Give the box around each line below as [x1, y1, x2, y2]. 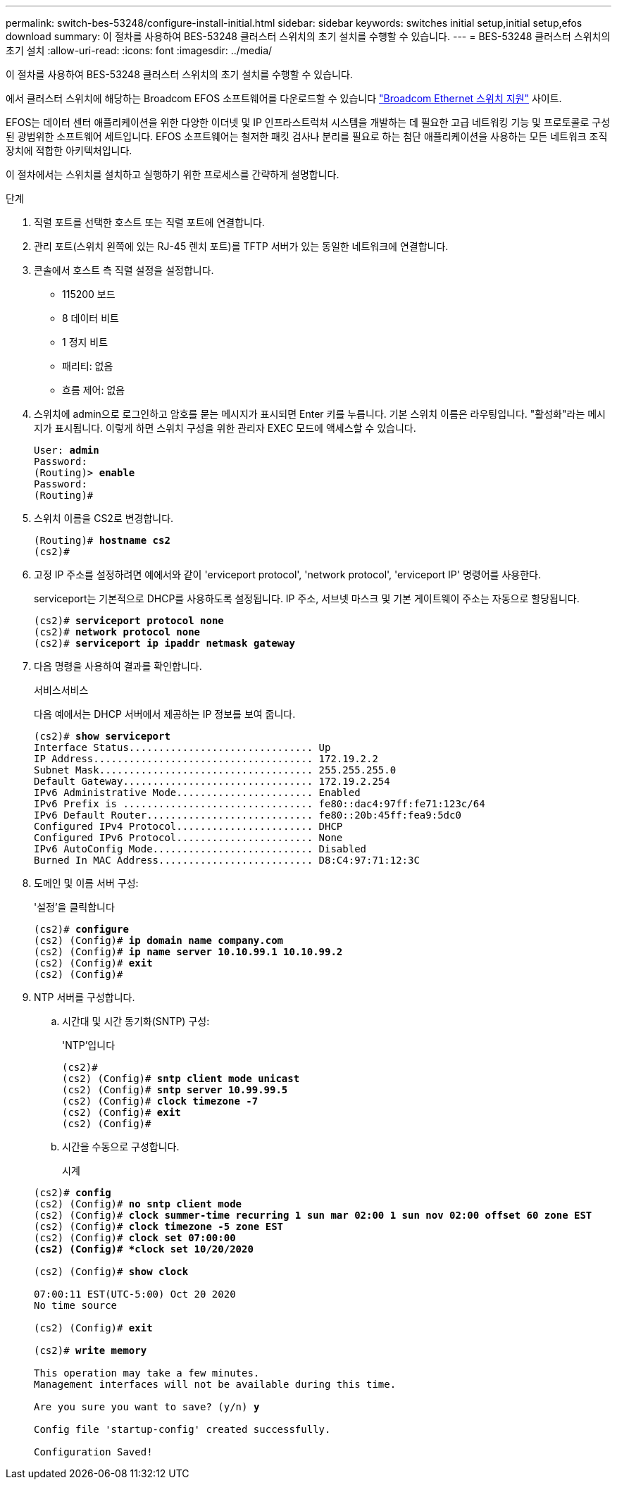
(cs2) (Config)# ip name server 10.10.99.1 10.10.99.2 [34, 946, 343, 957]
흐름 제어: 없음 [62, 384, 125, 396]
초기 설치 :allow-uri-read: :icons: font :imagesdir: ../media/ [6, 44, 273, 56]
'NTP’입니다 [62, 1039, 116, 1051]
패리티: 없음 [62, 360, 113, 372]
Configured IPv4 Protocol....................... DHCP [34, 821, 343, 832]
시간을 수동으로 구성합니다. [62, 1141, 180, 1152]
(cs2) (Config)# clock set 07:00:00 [34, 1232, 236, 1243]
